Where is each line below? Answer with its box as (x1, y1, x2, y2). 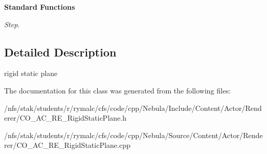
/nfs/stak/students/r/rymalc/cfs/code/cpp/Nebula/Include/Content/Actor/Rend (4, 102, 262, 113)
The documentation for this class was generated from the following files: (4, 85, 231, 95)
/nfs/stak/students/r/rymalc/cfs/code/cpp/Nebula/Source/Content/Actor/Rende (4, 129, 263, 140)
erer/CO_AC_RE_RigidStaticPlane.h (4, 112, 127, 123)
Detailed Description (4, 44, 117, 60)
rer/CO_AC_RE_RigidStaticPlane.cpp (4, 140, 131, 150)
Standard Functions (4, 2, 75, 12)
